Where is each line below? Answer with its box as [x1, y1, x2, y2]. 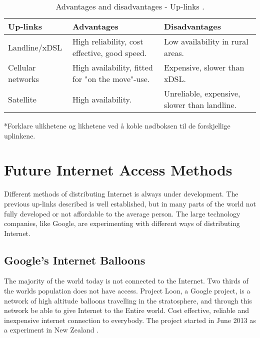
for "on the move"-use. [72, 73, 150, 84]
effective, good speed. [72, 47, 147, 58]
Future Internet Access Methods [4, 159, 232, 180]
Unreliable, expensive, [163, 87, 240, 99]
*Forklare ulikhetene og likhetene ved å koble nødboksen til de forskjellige [4, 120, 230, 130]
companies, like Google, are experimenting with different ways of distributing [4, 218, 240, 228]
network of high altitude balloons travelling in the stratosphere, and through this [4, 295, 252, 305]
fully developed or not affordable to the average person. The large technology [4, 208, 240, 218]
